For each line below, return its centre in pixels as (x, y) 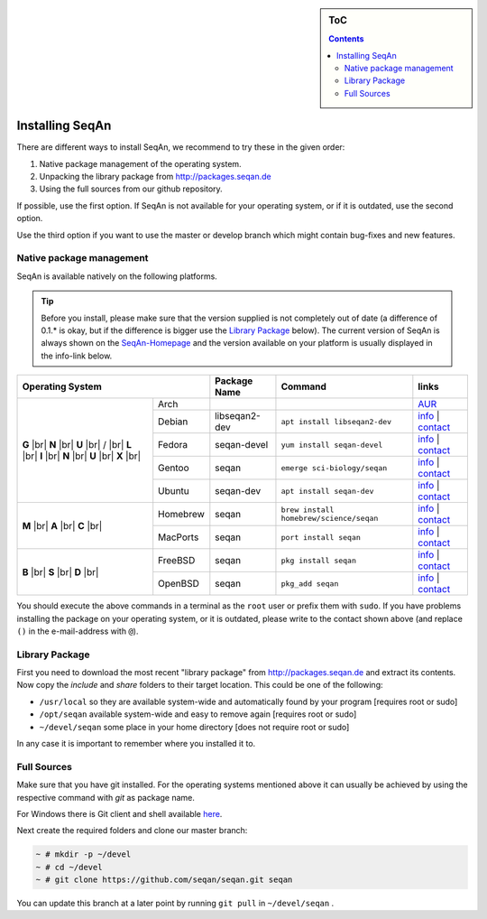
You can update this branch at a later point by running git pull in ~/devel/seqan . (175, 904)
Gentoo (174, 468)
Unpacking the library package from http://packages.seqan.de (155, 177)
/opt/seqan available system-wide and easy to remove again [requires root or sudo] (198, 714)
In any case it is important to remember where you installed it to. (136, 744)
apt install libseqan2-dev (336, 421)
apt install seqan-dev (327, 491)
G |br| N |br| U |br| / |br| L (77, 445)
